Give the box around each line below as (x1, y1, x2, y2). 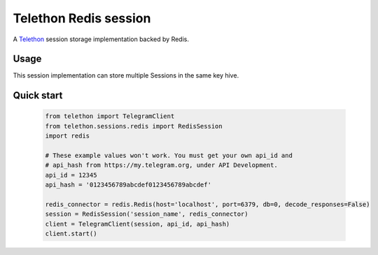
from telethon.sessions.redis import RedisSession (45, 122, 223, 130)
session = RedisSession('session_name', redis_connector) (45, 210, 248, 218)
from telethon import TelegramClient (45, 112, 175, 120)
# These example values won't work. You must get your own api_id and (45, 152, 293, 160)
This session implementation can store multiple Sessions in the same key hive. (13, 71, 239, 80)
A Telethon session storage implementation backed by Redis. (13, 35, 189, 43)
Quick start (13, 89, 63, 101)
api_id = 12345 (45, 171, 97, 179)
